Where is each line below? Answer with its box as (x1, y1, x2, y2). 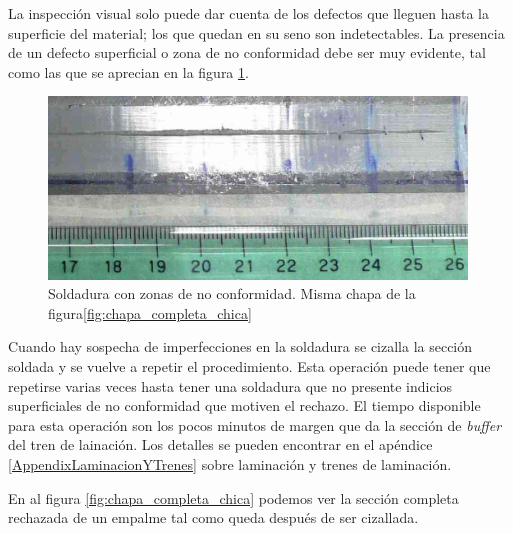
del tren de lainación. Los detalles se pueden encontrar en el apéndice (8, 434, 433, 455)
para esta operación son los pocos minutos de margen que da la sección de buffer (8, 414, 502, 435)
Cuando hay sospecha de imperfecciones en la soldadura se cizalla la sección (8, 336, 473, 357)
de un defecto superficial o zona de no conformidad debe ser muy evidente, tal (8, 42, 486, 63)
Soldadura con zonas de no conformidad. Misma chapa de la (48, 283, 416, 304)
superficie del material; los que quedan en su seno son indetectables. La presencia (8, 22, 505, 43)
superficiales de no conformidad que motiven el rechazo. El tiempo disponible (8, 395, 481, 416)
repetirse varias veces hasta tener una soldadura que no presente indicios (8, 375, 453, 396)
